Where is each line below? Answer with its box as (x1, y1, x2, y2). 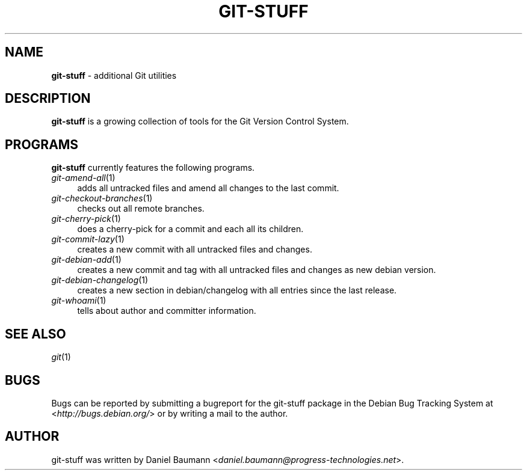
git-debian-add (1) (51, 254, 122, 265)
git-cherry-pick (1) (51, 213, 121, 224)
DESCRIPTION (5, 91, 91, 106)
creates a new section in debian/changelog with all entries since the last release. (77, 285, 397, 296)
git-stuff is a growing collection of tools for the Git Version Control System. (51, 116, 349, 127)
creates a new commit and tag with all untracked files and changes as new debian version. (77, 265, 436, 275)
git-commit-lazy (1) (51, 234, 125, 245)
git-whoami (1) (51, 295, 106, 306)
